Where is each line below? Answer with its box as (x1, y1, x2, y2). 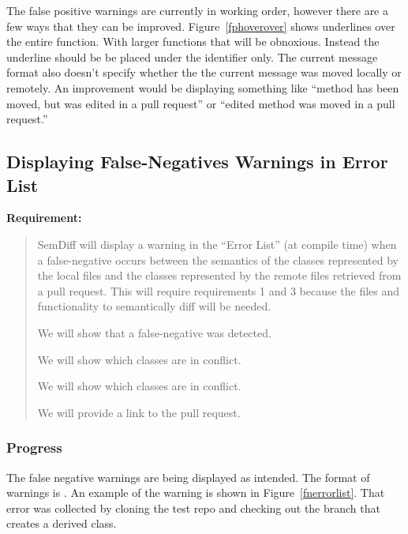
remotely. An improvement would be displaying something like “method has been (6, 79, 399, 96)
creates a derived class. (6, 515, 117, 532)
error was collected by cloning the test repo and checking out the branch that (6, 499, 380, 516)
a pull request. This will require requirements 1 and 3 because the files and (37, 282, 400, 299)
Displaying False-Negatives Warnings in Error (6, 149, 388, 174)
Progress (6, 438, 62, 457)
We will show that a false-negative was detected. (37, 324, 271, 340)
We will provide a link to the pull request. (37, 404, 241, 420)
